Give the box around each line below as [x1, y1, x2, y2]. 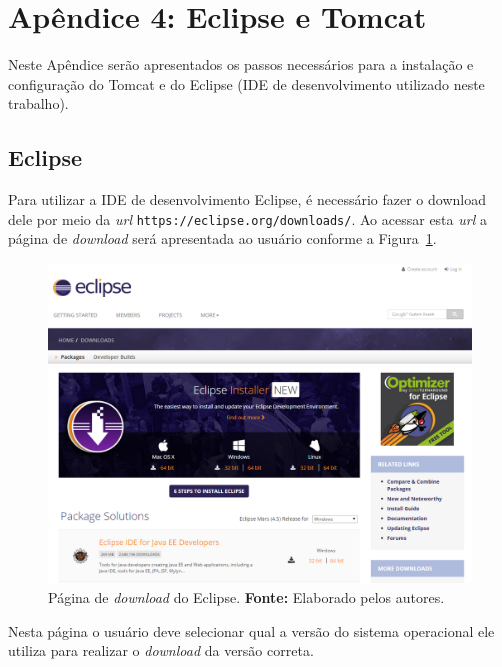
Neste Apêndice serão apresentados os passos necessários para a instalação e [8, 54, 474, 75]
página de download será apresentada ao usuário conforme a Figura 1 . [8, 228, 437, 249]
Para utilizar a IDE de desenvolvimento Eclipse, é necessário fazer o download [8, 189, 486, 210]
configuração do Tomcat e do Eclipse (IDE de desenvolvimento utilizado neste [8, 73, 485, 94]
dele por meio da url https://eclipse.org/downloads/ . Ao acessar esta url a [8, 208, 487, 229]
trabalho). [8, 93, 69, 114]
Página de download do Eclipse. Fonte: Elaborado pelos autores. [48, 587, 445, 608]
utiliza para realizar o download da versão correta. [8, 640, 314, 661]
